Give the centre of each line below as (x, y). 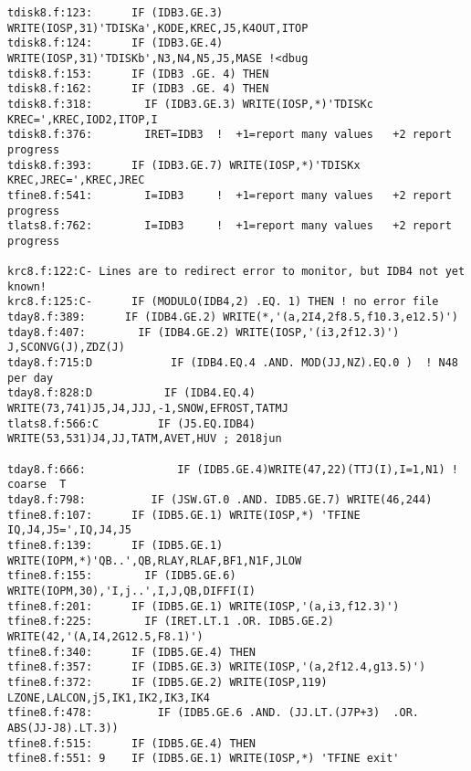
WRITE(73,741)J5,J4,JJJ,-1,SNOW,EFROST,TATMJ (148, 409)
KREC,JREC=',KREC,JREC (76, 180)
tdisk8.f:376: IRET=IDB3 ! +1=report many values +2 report (230, 135)
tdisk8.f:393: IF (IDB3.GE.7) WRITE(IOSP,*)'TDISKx (184, 165)
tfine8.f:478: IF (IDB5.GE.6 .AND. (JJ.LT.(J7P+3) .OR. (214, 713)
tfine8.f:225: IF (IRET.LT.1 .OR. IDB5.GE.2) (171, 622)
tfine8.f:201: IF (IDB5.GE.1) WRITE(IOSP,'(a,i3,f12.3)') (204, 606)
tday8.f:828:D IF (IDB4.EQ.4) (132, 393)
